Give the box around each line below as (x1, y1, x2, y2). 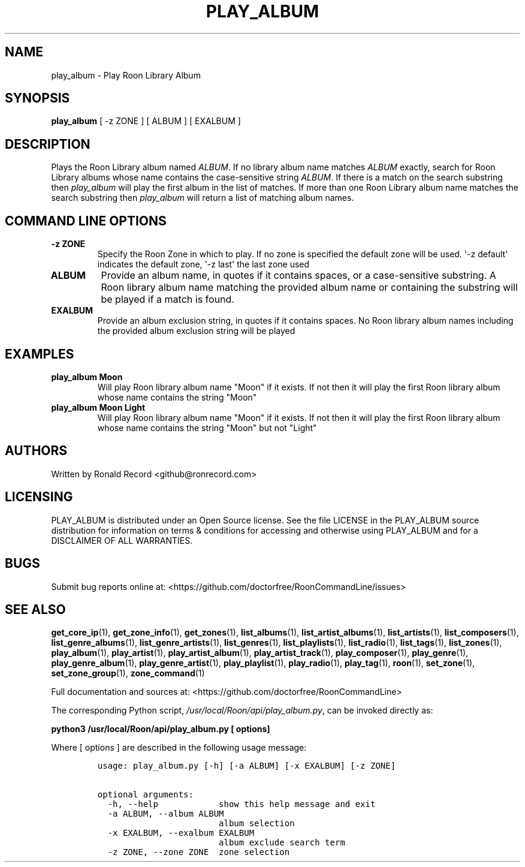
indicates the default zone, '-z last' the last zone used (97, 259, 310, 270)
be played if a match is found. (101, 293, 234, 306)
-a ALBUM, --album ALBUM (107, 809, 224, 819)
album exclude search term (219, 838, 345, 848)
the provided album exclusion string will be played (97, 326, 295, 336)
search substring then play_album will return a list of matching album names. (51, 192, 354, 203)
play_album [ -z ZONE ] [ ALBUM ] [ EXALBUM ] (51, 116, 241, 127)
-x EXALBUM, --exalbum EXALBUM (107, 828, 255, 838)
